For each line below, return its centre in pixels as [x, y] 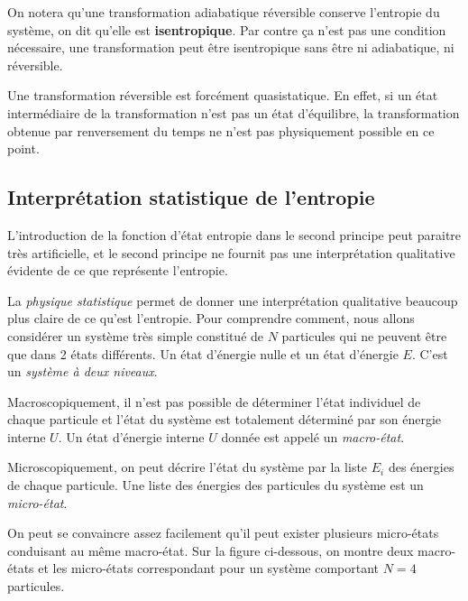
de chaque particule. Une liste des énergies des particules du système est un [216, 485]
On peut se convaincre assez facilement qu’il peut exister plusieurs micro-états [223, 533]
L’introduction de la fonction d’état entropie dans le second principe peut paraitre [234, 234]
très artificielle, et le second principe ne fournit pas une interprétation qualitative [231, 252]
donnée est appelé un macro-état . [313, 436]
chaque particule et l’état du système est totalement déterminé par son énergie [225, 419]
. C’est [430, 353]
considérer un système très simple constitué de [136, 335]
